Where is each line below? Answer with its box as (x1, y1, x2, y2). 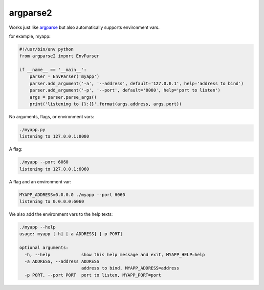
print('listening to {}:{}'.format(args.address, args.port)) (29, 101, 182, 107)
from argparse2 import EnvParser (19, 53, 100, 59)
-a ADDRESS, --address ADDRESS (24, 259, 100, 264)
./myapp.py (19, 127, 45, 133)
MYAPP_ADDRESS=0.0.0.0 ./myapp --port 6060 (19, 192, 126, 198)
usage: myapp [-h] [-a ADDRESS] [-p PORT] (19, 231, 123, 237)
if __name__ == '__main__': (19, 67, 87, 73)
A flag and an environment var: (9, 178, 71, 184)
